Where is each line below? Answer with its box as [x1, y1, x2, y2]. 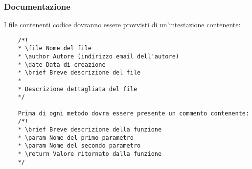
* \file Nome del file [18, 45, 92, 52]
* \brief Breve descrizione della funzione [18, 126, 162, 133]
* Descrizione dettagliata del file [18, 85, 137, 93]
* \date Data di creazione [18, 61, 106, 68]
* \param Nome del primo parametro [18, 134, 134, 141]
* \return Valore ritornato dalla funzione [18, 150, 162, 157]
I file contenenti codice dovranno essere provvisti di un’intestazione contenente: [4, 19, 241, 30]
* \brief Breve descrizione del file [18, 69, 141, 76]
